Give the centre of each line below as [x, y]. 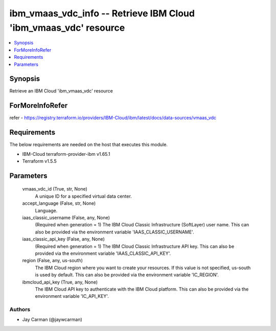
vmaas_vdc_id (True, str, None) [55, 189]
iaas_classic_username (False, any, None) [66, 218]
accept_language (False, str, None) [59, 203]
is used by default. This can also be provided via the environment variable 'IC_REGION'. [127, 275]
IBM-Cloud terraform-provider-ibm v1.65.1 [66, 154]
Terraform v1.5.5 [40, 161]
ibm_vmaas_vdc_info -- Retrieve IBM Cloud [102, 13]
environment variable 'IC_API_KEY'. [72, 296]
